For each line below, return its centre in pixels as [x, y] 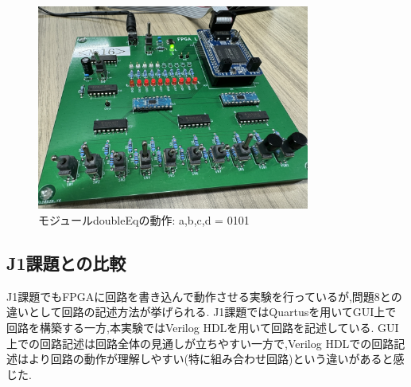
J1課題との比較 [66, 262]
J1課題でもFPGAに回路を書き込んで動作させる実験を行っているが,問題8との [204, 296]
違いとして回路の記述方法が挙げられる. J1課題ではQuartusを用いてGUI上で [202, 312]
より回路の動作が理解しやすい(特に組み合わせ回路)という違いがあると [211, 359]
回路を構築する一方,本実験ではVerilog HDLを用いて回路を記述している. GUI [203, 327]
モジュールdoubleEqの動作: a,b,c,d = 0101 [144, 219]
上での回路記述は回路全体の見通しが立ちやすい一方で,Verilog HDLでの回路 [200, 343]
